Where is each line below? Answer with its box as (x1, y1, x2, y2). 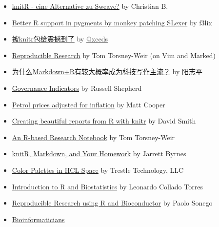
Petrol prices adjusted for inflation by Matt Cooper (12, 99, 165, 109)
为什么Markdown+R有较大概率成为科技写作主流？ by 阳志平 (12, 66, 203, 77)
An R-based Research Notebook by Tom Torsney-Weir (12, 132, 175, 142)
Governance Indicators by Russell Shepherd (12, 83, 142, 93)
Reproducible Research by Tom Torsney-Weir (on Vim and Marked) (12, 50, 216, 60)
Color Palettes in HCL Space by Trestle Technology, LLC (12, 165, 184, 175)
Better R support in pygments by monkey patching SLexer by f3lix (12, 17, 212, 27)
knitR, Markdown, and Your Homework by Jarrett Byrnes (12, 148, 186, 159)
